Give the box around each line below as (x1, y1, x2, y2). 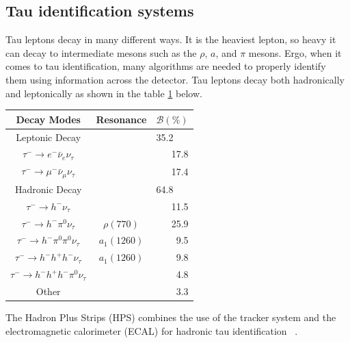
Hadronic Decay (14, 181, 82, 196)
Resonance (96, 112, 147, 126)
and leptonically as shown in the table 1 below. (5, 86, 202, 100)
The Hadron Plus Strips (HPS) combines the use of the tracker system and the (5, 310, 336, 325)
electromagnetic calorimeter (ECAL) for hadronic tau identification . (5, 323, 298, 338)
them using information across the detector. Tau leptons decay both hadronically (5, 72, 345, 86)
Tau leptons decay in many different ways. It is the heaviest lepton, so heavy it (5, 32, 336, 47)
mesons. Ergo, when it (248, 45, 342, 60)
